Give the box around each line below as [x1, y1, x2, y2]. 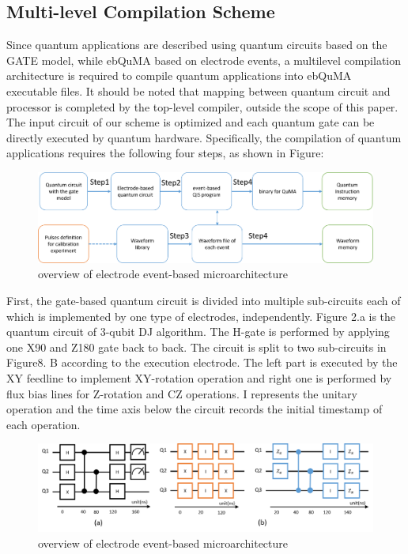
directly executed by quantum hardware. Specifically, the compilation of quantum [6, 129, 402, 145]
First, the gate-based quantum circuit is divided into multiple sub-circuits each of [6, 292, 401, 308]
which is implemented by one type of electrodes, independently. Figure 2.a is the [6, 307, 396, 324]
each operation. [6, 416, 81, 432]
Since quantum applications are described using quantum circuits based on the [6, 36, 387, 53]
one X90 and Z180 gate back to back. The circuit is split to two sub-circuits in [6, 338, 387, 355]
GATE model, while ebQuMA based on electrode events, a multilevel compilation [6, 51, 402, 68]
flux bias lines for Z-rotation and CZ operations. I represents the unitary [6, 385, 357, 401]
